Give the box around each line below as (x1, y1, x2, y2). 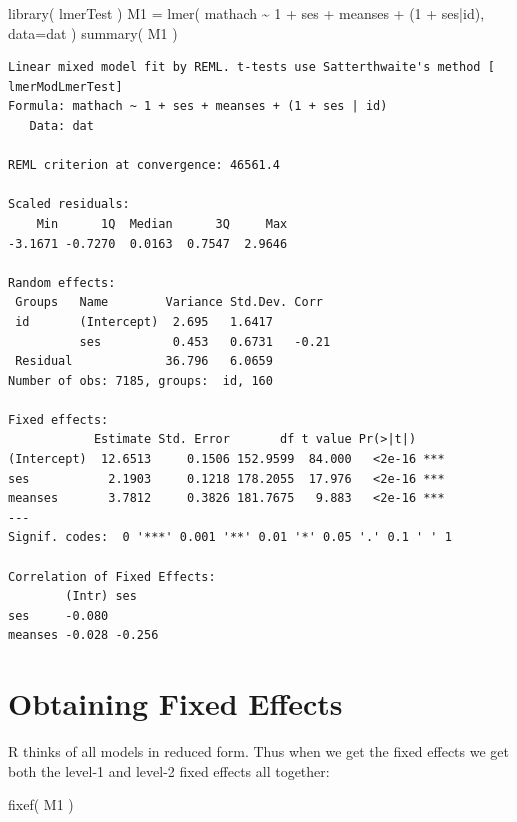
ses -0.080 (8, 608, 109, 623)
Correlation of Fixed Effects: (8, 569, 216, 584)
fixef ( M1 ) (8, 794, 74, 815)
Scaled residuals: (8, 197, 130, 212)
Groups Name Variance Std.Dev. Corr (15, 295, 323, 310)
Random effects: (8, 275, 116, 290)
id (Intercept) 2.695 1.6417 (15, 314, 273, 329)
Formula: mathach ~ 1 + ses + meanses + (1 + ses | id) (8, 99, 388, 114)
